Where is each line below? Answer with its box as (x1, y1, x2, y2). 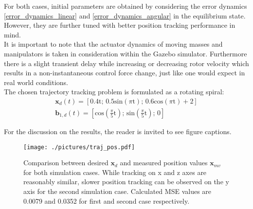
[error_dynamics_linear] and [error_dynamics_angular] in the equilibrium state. (4, 10, 246, 20)
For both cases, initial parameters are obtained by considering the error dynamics (4, 1, 247, 11)
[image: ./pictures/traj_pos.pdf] (23, 143, 135, 151)
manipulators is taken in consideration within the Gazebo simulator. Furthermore (4, 48, 247, 58)
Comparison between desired (23, 157, 108, 168)
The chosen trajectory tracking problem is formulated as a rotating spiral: (4, 87, 224, 97)
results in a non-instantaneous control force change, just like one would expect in (4, 68, 245, 78)
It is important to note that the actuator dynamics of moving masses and (4, 39, 223, 49)
